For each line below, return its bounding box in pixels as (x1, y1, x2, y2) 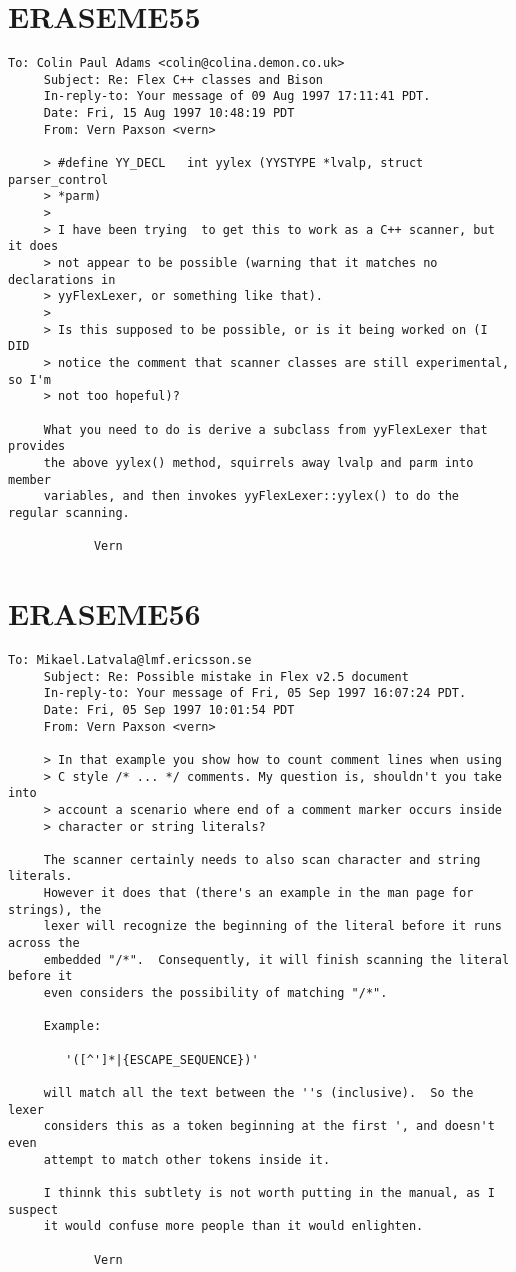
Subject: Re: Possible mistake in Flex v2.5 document (43, 669, 409, 684)
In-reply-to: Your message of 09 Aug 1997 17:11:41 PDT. (43, 89, 431, 104)
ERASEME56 (8, 593, 201, 633)
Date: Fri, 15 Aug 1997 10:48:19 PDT (43, 106, 295, 121)
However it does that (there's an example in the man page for (43, 886, 474, 901)
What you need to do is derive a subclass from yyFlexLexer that (43, 422, 488, 437)
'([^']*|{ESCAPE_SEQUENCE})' (65, 1052, 259, 1067)
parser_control (8, 172, 109, 187)
